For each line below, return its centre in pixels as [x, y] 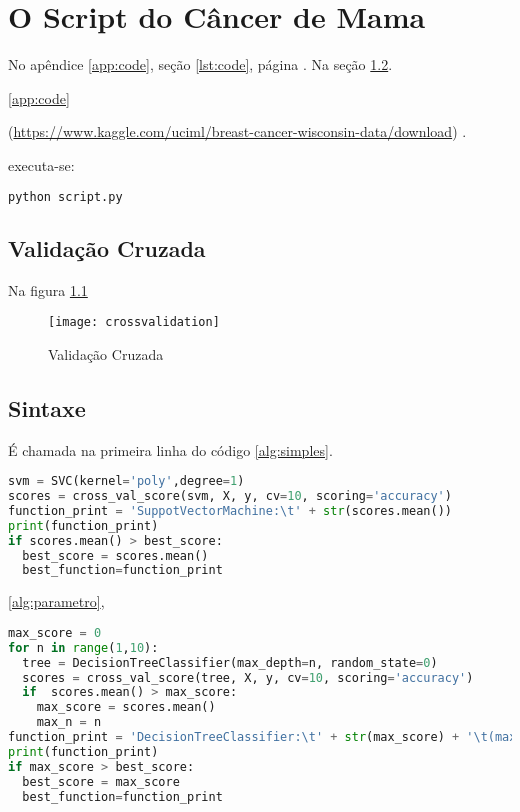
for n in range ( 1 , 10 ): [83, 647]
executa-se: [41, 164]
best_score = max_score [101, 781]
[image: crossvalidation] [134, 322]
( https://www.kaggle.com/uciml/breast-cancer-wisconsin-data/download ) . [237, 131]
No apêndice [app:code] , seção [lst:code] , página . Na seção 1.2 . [200, 64]
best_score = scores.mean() [115, 555]
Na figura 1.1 [48, 289]
